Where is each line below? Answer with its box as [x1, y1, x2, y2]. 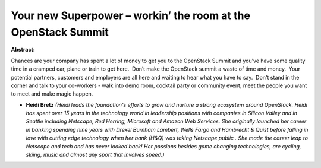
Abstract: [11, 46, 35, 53]
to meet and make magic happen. [11, 90, 93, 97]
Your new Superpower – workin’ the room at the [11, 9, 251, 22]
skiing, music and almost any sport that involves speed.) [26, 151, 165, 159]
